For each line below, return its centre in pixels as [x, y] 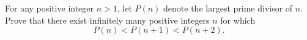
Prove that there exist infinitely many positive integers [107, 20]
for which [238, 20]
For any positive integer [50, 8]
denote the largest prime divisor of [228, 8]
